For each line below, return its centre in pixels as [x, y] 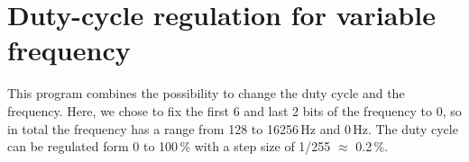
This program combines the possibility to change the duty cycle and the [206, 93]
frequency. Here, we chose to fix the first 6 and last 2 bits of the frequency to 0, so [234, 110]
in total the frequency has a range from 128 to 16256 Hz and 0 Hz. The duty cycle [233, 128]
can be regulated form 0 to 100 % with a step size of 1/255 [169, 146]
